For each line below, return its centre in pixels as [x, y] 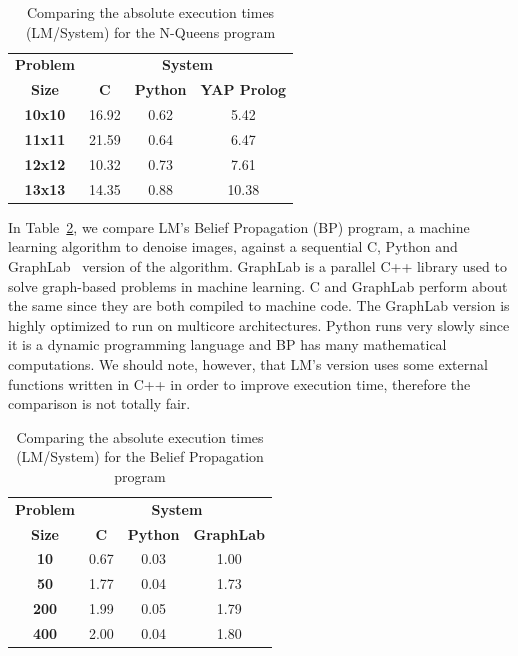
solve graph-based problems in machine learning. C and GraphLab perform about [258, 285]
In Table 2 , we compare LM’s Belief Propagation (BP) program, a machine [239, 226]
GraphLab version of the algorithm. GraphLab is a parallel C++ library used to [257, 265]
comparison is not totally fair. [99, 403]
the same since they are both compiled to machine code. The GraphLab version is [259, 305]
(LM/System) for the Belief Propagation [140, 456]
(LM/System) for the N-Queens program [150, 31]
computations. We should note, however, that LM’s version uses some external [248, 363]
